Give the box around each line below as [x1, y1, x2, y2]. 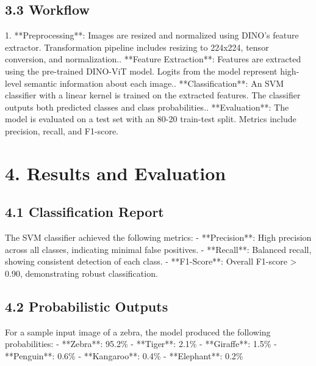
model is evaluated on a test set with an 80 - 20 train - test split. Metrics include [5, 112, 296, 125]
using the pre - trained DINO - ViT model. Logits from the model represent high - [5, 64, 300, 77]
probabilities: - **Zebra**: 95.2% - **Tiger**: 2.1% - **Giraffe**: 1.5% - [5, 337, 277, 350]
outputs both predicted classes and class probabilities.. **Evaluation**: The [5, 100, 289, 113]
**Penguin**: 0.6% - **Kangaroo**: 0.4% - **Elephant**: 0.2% [5, 349, 243, 362]
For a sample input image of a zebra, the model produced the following [5, 325, 271, 338]
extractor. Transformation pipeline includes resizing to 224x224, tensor [5, 40, 269, 53]
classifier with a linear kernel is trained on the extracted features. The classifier [5, 89, 301, 101]
